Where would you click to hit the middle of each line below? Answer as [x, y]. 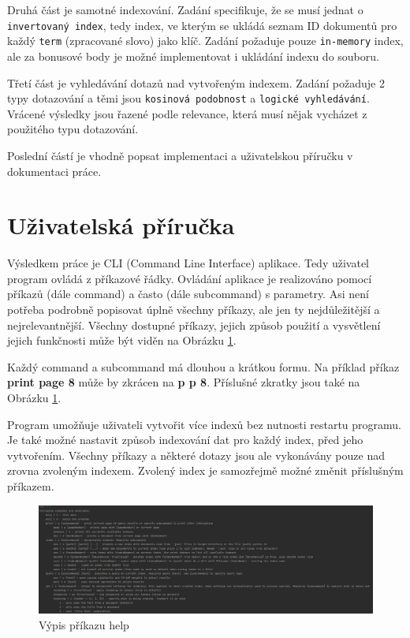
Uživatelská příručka [121, 225]
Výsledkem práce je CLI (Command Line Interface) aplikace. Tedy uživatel [188, 263]
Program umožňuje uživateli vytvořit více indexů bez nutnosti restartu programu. [204, 424]
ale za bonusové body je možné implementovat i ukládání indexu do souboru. [193, 56]
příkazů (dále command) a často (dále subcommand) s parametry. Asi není [188, 294]
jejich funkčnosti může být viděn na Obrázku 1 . [122, 340]
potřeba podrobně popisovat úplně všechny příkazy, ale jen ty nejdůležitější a [194, 310]
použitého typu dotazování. [73, 129]
